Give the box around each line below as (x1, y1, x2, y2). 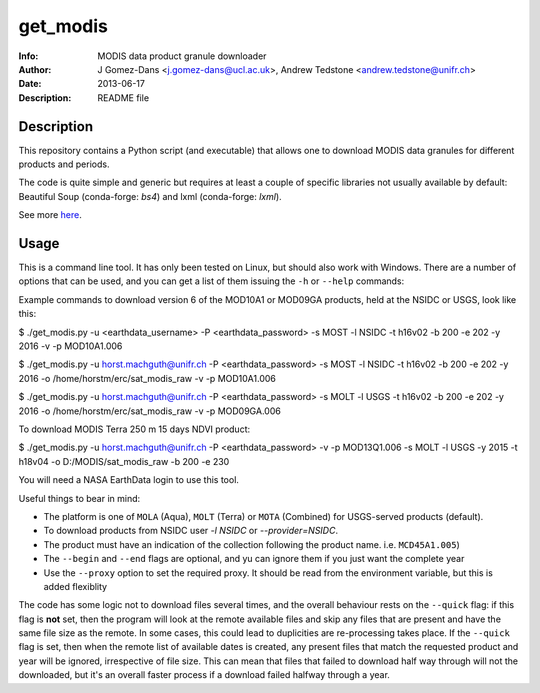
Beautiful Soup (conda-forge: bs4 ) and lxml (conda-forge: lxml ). (18, 190, 282, 202)
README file (97, 91, 150, 104)
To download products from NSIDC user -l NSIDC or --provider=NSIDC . (43, 525, 339, 537)
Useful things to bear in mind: (18, 492, 141, 504)
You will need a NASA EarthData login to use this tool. (18, 474, 240, 486)
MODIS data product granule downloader (97, 50, 267, 62)
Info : (18, 50, 39, 62)
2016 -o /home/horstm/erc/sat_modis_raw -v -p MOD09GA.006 (18, 405, 282, 417)
